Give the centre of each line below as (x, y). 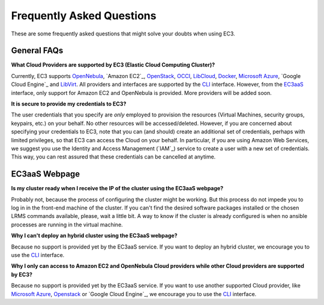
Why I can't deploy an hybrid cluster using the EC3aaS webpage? (94, 236)
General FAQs (37, 51)
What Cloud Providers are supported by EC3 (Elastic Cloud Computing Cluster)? (113, 65)
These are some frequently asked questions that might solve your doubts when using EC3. (123, 34)
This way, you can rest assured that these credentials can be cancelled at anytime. (113, 157)
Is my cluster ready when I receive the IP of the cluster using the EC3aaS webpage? (117, 189)
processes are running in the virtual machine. (67, 225)
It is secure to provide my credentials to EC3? (69, 104)
